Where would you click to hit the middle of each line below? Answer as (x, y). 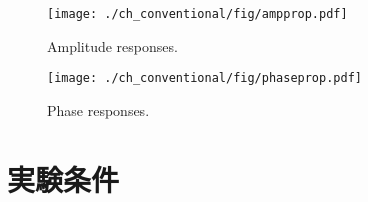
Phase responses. (98, 109)
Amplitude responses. (112, 45)
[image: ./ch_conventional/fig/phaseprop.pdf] (204, 78)
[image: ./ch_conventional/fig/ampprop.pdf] (197, 14)
